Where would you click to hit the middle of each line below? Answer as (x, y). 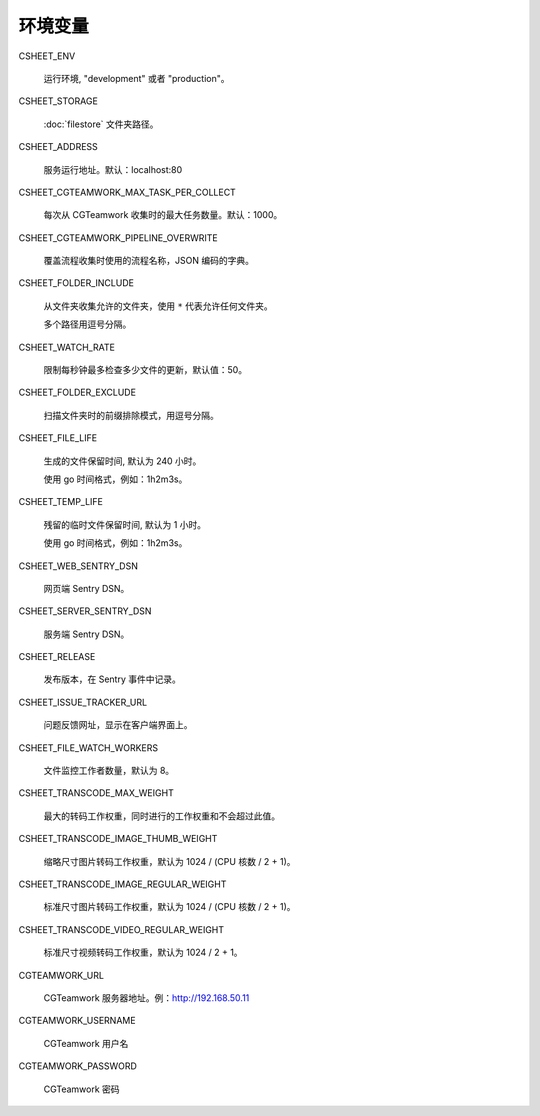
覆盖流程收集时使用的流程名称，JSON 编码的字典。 (149, 261)
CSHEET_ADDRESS (58, 147)
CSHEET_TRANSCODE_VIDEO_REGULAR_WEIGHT (121, 929)
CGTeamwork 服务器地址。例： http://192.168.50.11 (146, 997)
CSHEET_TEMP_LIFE (61, 502)
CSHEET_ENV (47, 56)
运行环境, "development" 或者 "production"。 (136, 78)
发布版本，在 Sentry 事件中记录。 (112, 679)
